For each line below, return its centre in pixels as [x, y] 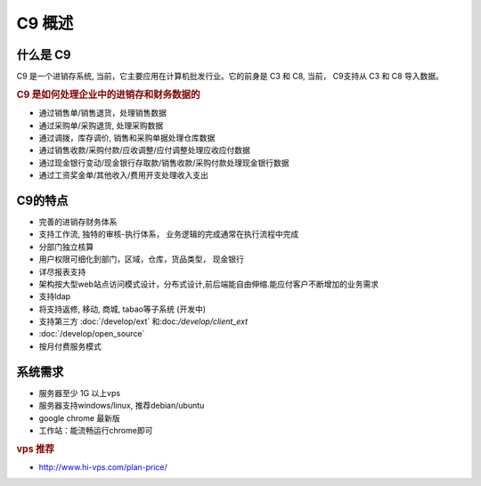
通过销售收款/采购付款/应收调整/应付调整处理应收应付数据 [145, 150]
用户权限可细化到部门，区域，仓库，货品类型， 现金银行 [141, 259]
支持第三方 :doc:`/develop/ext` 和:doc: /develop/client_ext [143, 321]
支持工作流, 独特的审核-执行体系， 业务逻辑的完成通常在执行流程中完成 [169, 234]
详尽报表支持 [62, 271]
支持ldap [55, 296]
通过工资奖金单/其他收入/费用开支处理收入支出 [124, 175]
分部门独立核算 [66, 247]
